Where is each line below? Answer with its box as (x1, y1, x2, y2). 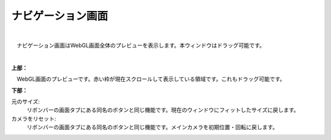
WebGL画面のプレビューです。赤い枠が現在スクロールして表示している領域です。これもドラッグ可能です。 (16, 75, 286, 83)
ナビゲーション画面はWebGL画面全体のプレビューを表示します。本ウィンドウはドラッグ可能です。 (16, 42, 265, 49)
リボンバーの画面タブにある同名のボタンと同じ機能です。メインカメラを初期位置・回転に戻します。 (26, 123, 278, 131)
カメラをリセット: (11, 115, 56, 122)
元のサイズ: (11, 98, 40, 105)
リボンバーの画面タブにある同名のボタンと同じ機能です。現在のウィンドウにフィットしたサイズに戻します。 (26, 106, 300, 114)
